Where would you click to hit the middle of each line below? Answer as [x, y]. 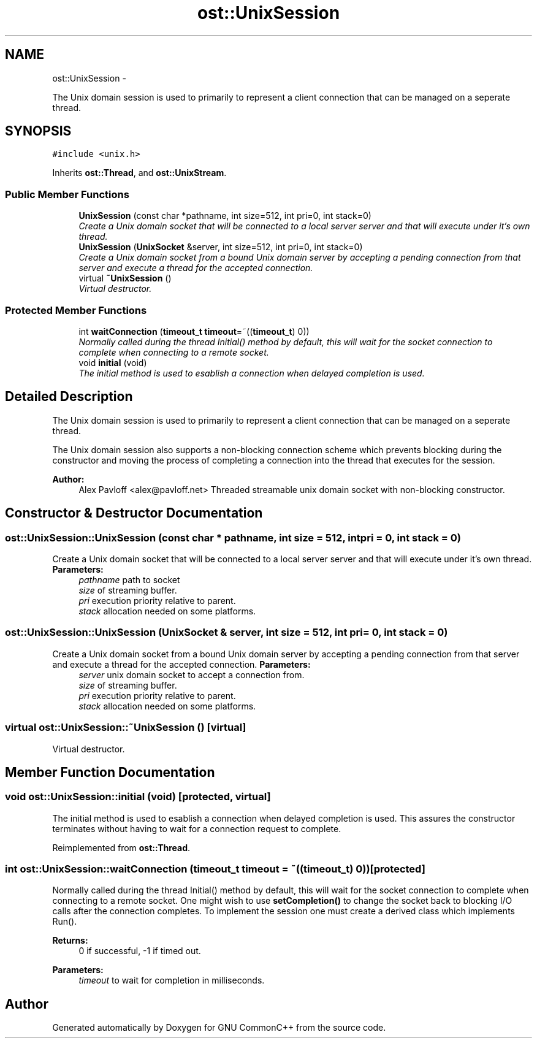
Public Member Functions [67, 194]
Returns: [70, 941]
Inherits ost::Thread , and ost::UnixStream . [139, 173]
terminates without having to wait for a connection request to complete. [197, 828]
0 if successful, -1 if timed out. [140, 951]
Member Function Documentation [110, 772]
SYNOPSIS [38, 131]
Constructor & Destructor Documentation [134, 513]
